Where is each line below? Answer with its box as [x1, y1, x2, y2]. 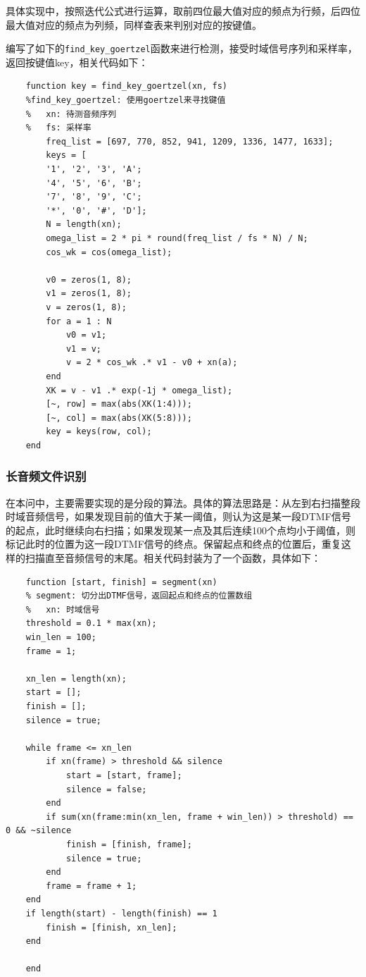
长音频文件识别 [6, 467, 87, 485]
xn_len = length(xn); [25, 673, 127, 684]
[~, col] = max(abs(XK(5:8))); [46, 412, 192, 423]
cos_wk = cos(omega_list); [46, 247, 172, 257]
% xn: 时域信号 [25, 604, 100, 615]
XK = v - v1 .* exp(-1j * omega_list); [46, 385, 233, 395]
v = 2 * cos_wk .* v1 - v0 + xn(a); [65, 357, 238, 368]
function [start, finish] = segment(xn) [25, 577, 217, 587]
